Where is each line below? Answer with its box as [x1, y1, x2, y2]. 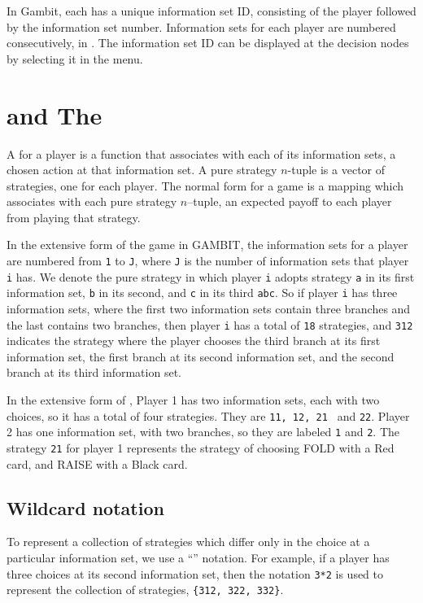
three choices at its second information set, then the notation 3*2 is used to [7, 565, 383, 582]
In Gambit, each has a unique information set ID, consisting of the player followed [7, 2, 416, 19]
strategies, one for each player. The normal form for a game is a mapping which [7, 177, 404, 194]
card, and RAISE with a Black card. [7, 455, 188, 472]
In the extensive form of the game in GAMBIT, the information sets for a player [7, 236, 408, 253]
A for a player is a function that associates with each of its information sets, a [7, 145, 396, 162]
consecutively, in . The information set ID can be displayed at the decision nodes [7, 34, 409, 51]
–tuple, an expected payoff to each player [187, 193, 392, 210]
